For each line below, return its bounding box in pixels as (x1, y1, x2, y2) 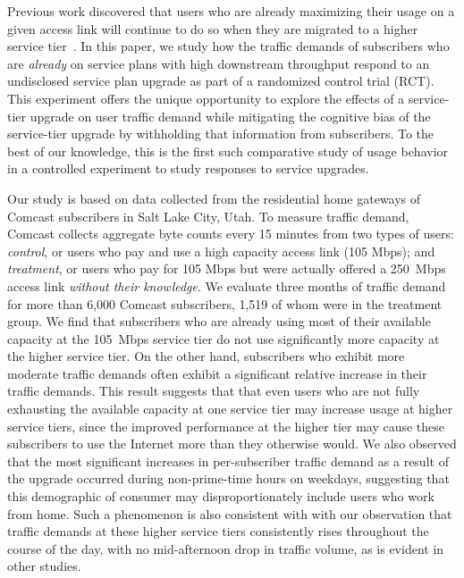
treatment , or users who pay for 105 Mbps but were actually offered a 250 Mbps (7, 259, 446, 278)
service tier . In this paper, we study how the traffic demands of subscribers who (7, 37, 450, 55)
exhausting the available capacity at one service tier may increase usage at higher (7, 399, 453, 418)
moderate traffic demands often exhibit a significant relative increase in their (7, 364, 427, 382)
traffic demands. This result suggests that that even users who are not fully (7, 381, 420, 400)
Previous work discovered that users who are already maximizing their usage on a (7, 2, 455, 20)
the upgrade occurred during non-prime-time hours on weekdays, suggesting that (7, 469, 450, 488)
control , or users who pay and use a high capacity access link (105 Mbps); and (7, 241, 435, 260)
